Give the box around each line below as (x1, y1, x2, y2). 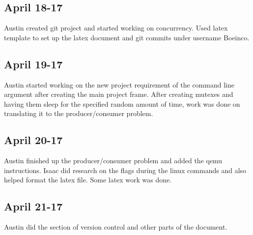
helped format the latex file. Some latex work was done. (4, 175, 172, 185)
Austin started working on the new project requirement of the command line (4, 79, 234, 89)
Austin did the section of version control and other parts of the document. (4, 222, 227, 232)
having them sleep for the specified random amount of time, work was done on (4, 98, 240, 109)
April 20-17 (4, 132, 63, 147)
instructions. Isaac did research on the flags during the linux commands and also (4, 165, 247, 175)
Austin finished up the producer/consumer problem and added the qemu (4, 155, 223, 166)
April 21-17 (4, 199, 63, 214)
